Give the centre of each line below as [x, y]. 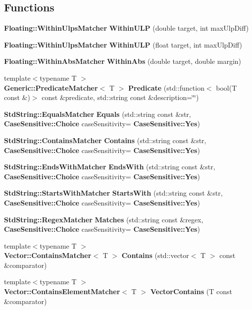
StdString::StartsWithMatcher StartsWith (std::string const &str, [113, 193]
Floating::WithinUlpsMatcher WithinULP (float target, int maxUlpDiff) [123, 44]
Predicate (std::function [166, 87]
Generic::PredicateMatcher [51, 87]
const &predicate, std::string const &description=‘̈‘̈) [120, 97]
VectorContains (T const [191, 291]
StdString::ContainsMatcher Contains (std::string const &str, [105, 140]
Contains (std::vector [155, 255]
